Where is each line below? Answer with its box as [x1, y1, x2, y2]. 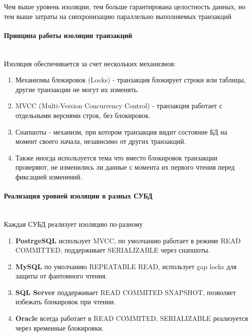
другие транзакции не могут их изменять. [15, 84, 139, 94]
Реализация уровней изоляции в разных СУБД [4, 191, 153, 201]
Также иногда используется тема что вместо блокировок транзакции [15, 152, 217, 162]
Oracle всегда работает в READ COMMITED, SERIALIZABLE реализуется [15, 313, 248, 323]
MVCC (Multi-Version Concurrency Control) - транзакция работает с [15, 100, 222, 111]
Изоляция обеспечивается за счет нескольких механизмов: [4, 58, 176, 68]
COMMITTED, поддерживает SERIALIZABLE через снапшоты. [15, 245, 210, 255]
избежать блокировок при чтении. [15, 296, 116, 307]
